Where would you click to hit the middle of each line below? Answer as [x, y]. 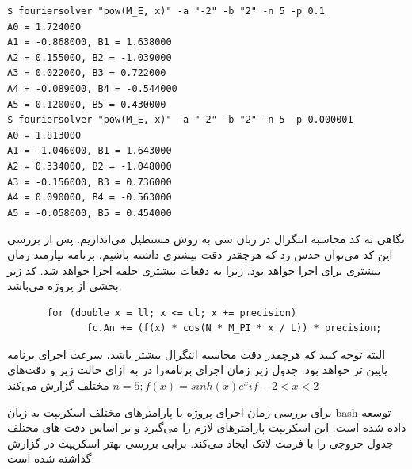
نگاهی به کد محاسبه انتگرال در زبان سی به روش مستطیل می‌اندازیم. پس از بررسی [206, 239]
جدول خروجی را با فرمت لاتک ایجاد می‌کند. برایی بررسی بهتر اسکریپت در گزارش [200, 442]
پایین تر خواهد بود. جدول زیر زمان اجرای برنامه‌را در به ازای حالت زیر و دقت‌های [198, 370]
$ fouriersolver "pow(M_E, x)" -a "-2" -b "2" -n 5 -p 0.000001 [180, 120]
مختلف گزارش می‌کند [58, 385]
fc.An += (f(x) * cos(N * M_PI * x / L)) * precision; [234, 328]
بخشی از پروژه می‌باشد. [65, 286]
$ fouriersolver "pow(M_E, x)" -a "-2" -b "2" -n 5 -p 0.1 [166, 11]
